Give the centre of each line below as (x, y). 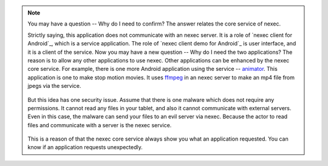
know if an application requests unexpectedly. (85, 147)
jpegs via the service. (54, 86)
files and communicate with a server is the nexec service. (100, 125)
